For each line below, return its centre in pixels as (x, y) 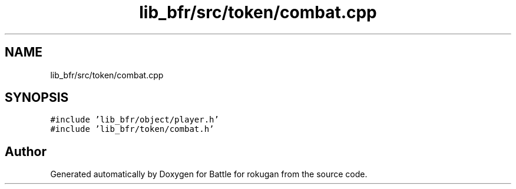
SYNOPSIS (37, 98)
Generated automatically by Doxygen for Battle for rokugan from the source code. (209, 174)
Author (26, 151)
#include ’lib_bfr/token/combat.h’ (132, 129)
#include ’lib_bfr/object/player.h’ (135, 120)
